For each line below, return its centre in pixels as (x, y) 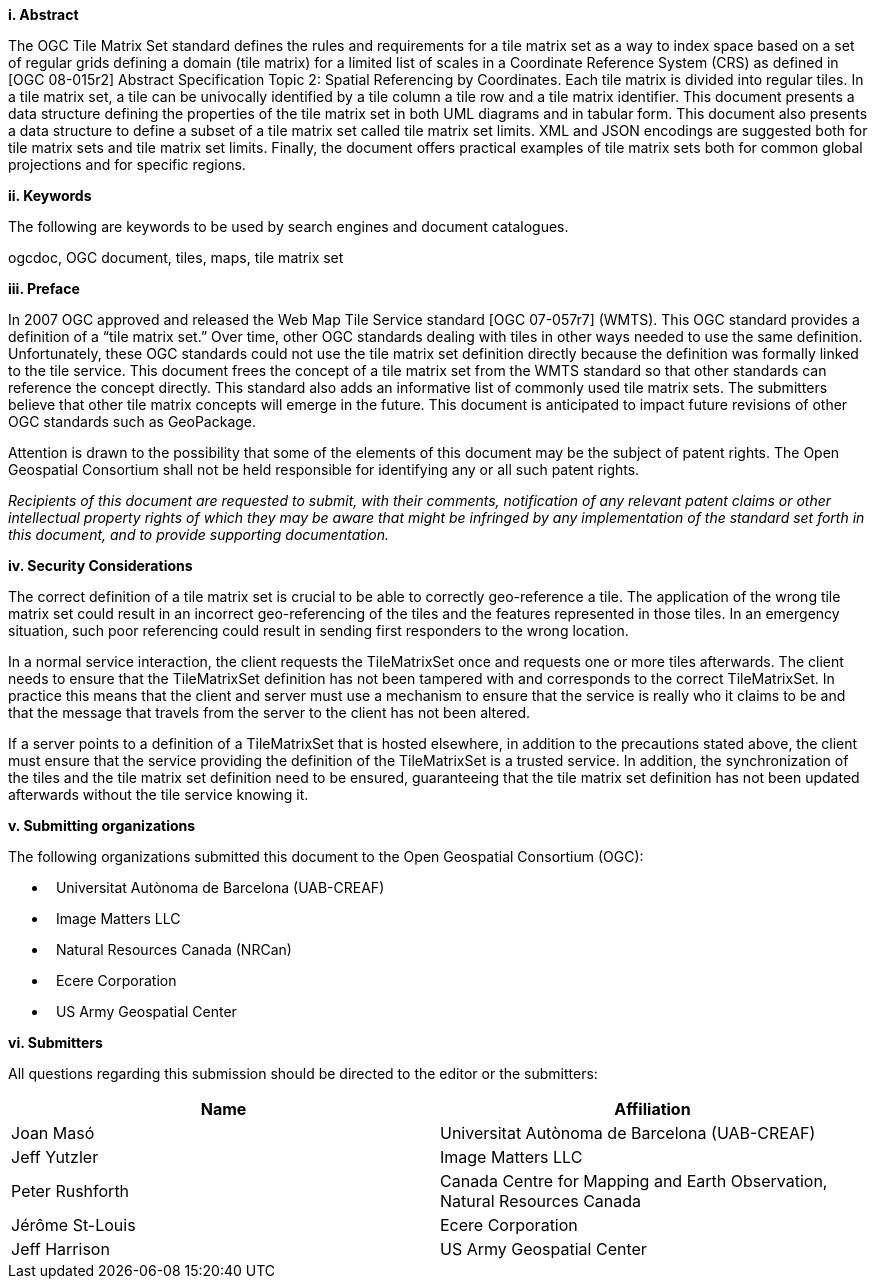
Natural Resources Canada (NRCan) (173, 949)
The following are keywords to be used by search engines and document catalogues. (288, 226)
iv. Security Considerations (100, 565)
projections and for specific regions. (127, 164)
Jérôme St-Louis (73, 1225)
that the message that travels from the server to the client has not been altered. (269, 712)
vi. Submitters (55, 1042)
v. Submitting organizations (102, 825)
